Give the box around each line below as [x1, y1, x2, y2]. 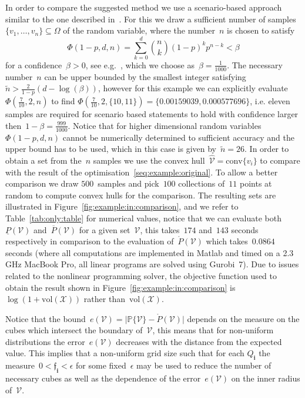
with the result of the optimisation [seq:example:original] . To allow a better [5, 165, 278, 178]
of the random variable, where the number [63, 24, 216, 37]
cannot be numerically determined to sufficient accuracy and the [62, 131, 294, 143]
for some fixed [76, 359, 126, 372]
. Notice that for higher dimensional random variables [68, 119, 262, 131]
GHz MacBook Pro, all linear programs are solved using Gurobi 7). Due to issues [5, 258, 299, 270]
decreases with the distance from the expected [116, 335, 282, 347]
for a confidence [5, 58, 62, 71]
